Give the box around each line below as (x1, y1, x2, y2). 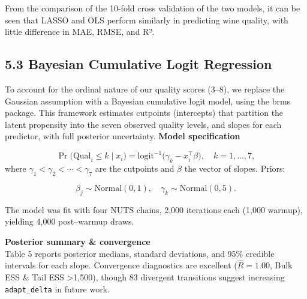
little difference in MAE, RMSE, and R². (5, 25, 155, 38)
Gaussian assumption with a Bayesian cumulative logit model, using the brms (5, 94, 291, 107)
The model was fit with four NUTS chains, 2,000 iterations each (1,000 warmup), (5, 203, 303, 216)
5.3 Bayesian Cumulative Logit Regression (5, 55, 272, 73)
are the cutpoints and (95, 162, 174, 175)
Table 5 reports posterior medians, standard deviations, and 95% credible (5, 247, 275, 259)
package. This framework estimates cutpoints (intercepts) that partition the (5, 106, 284, 119)
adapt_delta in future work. (5, 282, 110, 295)
